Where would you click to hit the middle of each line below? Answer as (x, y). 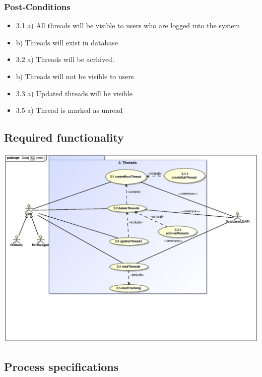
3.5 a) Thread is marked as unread (69, 110)
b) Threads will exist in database (67, 42)
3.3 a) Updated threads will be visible (74, 93)
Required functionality (64, 137)
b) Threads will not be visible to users (75, 76)
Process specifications (61, 367)
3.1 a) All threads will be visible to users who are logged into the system (128, 25)
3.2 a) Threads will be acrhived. (65, 59)
